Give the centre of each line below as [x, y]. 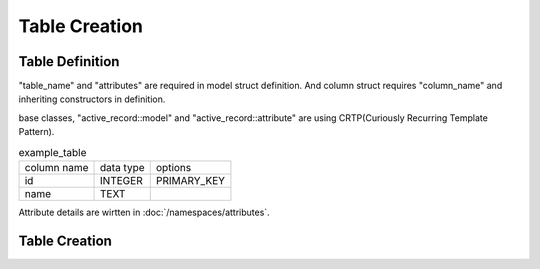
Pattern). [36, 132]
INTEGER [122, 180]
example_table [52, 152]
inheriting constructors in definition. [92, 99]
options [173, 167]
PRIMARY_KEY [190, 180]
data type [122, 167]
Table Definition [69, 61]
